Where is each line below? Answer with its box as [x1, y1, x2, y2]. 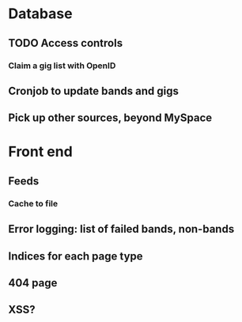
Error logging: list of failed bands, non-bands [8, 222, 235, 236]
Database [8, 5, 73, 23]
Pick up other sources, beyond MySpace [8, 112, 213, 125]
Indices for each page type [8, 249, 144, 263]
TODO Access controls [8, 36, 123, 50]
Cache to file [8, 198, 59, 209]
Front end [8, 143, 73, 161]
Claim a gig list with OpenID [8, 60, 116, 71]
